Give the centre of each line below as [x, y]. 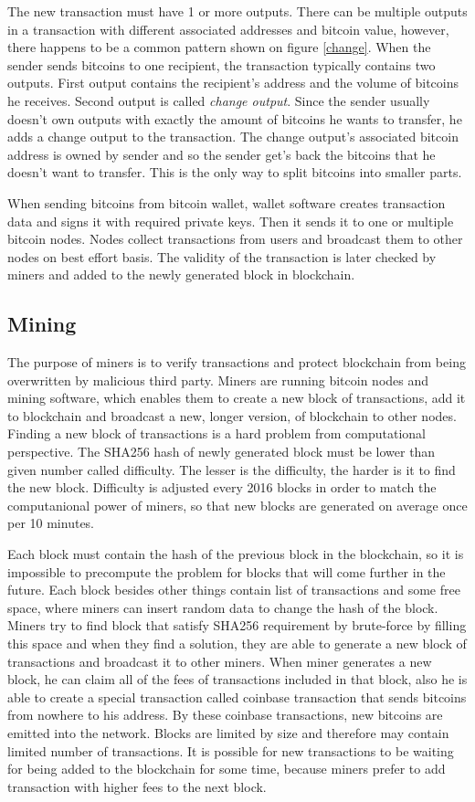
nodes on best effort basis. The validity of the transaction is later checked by [222, 256]
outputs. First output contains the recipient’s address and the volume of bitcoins [233, 83]
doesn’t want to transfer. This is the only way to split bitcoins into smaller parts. [235, 172]
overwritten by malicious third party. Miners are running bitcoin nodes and [218, 380]
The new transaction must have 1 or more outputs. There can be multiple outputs [237, 11]
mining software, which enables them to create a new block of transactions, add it [237, 398]
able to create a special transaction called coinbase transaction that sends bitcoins [237, 696]
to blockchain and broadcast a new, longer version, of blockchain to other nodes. [232, 415]
